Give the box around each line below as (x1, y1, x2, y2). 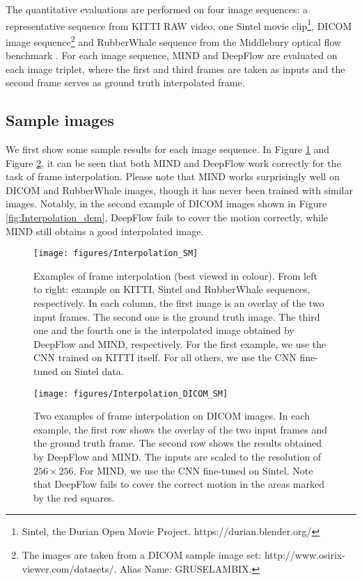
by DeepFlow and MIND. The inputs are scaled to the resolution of (33, 449, 322, 464)
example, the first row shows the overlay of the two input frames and (33, 422, 327, 436)
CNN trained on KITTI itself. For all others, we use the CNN (33, 350, 297, 365)
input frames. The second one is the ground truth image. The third (33, 309, 320, 324)
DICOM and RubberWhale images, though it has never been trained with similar (6, 182, 353, 197)
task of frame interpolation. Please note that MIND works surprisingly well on (6, 169, 340, 184)
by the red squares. (33, 490, 115, 504)
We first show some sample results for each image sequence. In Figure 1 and (6, 142, 330, 157)
